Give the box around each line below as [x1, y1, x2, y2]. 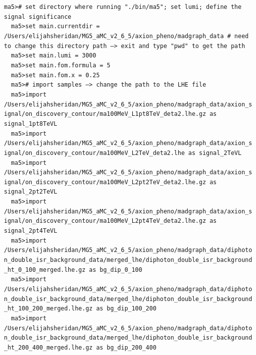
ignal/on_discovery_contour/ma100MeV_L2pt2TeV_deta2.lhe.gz [4, 178, 206, 186]
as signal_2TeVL [188, 149, 242, 156]
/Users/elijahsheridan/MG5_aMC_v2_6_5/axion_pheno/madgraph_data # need [4, 32, 249, 40]
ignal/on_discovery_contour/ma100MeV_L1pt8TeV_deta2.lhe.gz [4, 110, 206, 118]
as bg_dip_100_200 [96, 305, 156, 312]
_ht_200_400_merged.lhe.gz [4, 344, 93, 351]
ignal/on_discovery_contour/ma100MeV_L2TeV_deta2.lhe [4, 149, 185, 156]
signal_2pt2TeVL [4, 188, 57, 196]
